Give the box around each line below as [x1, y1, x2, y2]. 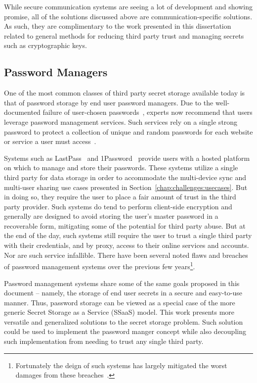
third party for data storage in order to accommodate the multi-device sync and [4, 172, 246, 182]
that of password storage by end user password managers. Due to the [4, 97, 214, 107]
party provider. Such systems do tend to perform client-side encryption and [4, 201, 232, 211]
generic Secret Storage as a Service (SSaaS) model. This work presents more [4, 307, 235, 317]
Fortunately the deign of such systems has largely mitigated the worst [15, 360, 227, 370]
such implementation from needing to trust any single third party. [4, 336, 204, 346]
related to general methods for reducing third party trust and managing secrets [4, 30, 244, 41]
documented [4, 107, 41, 117]
